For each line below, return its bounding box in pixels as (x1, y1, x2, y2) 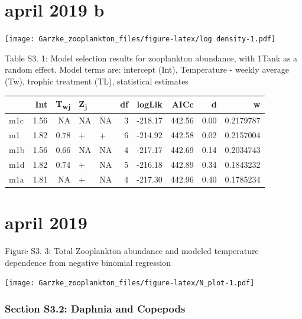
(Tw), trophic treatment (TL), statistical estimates (5, 74, 189, 87)
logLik (137, 98, 163, 110)
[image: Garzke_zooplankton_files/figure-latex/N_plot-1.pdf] (5, 279, 255, 288)
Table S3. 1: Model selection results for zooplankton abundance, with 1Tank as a (5, 51, 298, 64)
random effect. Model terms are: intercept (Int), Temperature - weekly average (5, 63, 289, 76)
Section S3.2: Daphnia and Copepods (5, 301, 186, 315)
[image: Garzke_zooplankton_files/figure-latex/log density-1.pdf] (5, 35, 276, 44)
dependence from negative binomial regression (5, 256, 171, 268)
